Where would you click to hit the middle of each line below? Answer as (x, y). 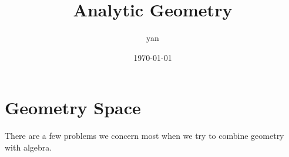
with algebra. (28, 147)
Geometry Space (73, 107)
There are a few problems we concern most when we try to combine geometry (144, 136)
